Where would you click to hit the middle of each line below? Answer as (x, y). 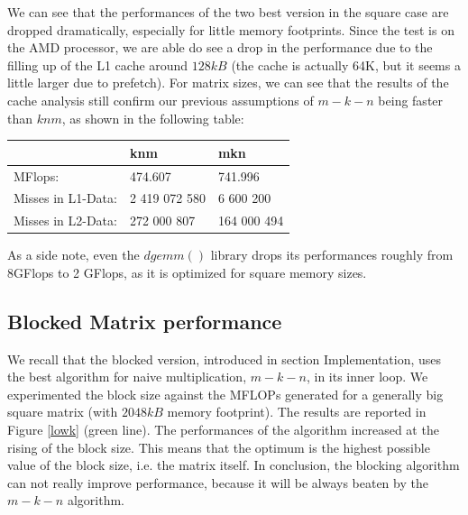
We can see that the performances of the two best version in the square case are (228, 12)
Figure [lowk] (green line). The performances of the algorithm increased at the (223, 430)
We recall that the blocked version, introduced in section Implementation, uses (225, 359)
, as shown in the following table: (153, 118)
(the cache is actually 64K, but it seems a (346, 64)
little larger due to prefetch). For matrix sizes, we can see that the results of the (228, 83)
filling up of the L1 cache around (98, 64)
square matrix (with (63, 412)
